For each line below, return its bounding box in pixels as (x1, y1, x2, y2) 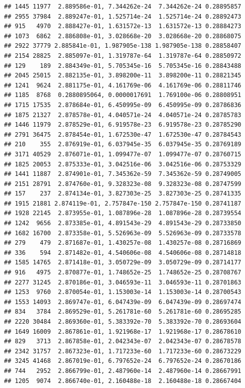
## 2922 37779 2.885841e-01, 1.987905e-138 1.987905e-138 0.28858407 (4, 42, 241, 50)
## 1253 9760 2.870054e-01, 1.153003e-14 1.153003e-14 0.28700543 (4, 288, 241, 296)
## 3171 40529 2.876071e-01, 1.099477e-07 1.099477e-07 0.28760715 (4, 150, 241, 158)
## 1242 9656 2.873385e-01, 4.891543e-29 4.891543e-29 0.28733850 (4, 220, 241, 227)
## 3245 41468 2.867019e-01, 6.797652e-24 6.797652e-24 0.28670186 (4, 357, 241, 365)
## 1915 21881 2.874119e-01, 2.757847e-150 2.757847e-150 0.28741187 (4, 200, 241, 207)
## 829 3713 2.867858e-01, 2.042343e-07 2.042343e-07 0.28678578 (4, 338, 241, 345)
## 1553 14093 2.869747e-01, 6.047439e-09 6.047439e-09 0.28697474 (4, 298, 241, 306)
